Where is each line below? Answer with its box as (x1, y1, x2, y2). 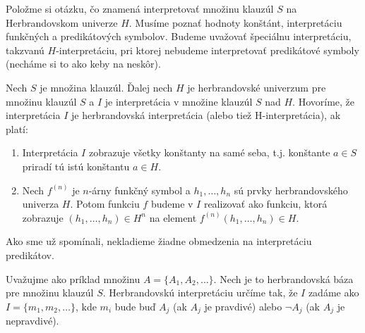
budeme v (150, 196, 193, 211)
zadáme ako (308, 285, 359, 300)
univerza (22, 196, 59, 211)
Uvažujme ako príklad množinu (6, 271, 140, 286)
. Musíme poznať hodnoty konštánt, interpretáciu (128, 15, 342, 30)
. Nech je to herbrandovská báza (213, 271, 354, 286)
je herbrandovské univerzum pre (187, 80, 326, 94)
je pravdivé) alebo (204, 299, 282, 313)
